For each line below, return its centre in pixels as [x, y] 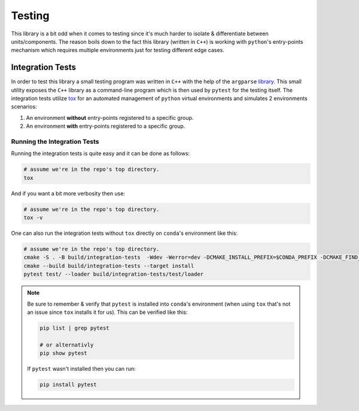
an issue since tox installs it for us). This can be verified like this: [107, 312]
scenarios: [24, 107]
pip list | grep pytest [75, 328]
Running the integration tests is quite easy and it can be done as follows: [101, 153]
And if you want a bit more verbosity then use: [68, 193]
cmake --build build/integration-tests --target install [109, 266]
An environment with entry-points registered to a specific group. [106, 126]
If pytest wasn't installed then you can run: [81, 369]
